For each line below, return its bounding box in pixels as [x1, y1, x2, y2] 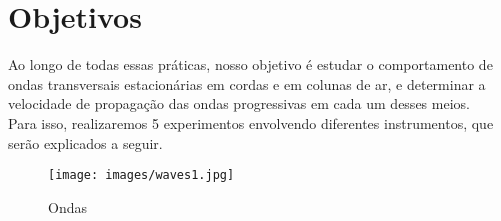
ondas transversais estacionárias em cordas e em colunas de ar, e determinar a [8, 73, 486, 94]
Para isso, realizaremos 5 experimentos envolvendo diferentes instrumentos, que [8, 112, 494, 133]
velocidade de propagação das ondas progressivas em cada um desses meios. [8, 93, 470, 114]
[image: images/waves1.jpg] [48, 168, 235, 183]
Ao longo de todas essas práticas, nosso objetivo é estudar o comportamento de [8, 54, 493, 75]
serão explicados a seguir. [8, 132, 163, 153]
